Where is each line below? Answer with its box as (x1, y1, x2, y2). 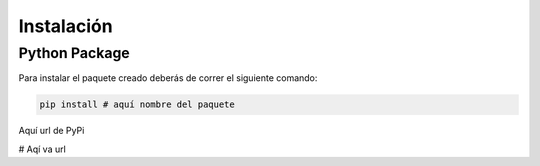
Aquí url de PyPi (18, 125, 85, 137)
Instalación (18, 15, 114, 37)
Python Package (18, 44, 130, 62)
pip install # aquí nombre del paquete (39, 99, 235, 110)
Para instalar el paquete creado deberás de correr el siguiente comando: (18, 72, 318, 84)
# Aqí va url (18, 143, 67, 155)
